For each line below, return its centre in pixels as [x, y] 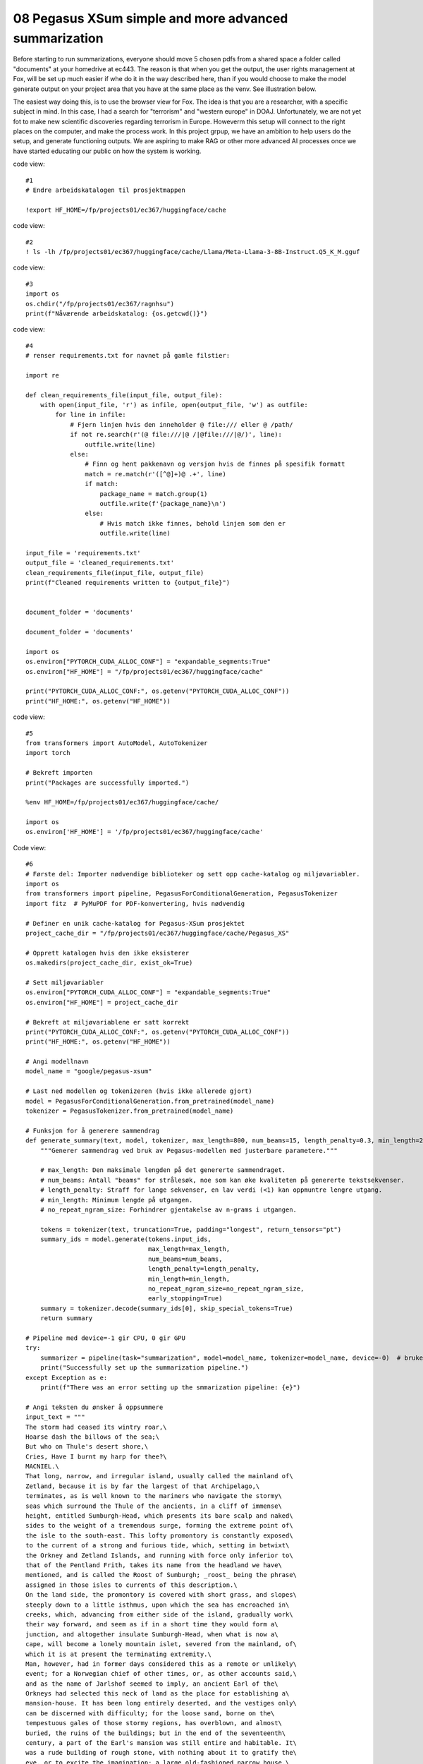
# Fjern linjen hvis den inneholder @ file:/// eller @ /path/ [182, 424]
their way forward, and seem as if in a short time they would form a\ [152, 1624]
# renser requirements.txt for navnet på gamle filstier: [128, 356]
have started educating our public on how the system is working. [107, 151]
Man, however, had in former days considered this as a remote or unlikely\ [161, 1664]
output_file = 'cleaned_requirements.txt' [100, 563]
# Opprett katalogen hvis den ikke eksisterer [108, 953]
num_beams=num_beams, [185, 1259]
